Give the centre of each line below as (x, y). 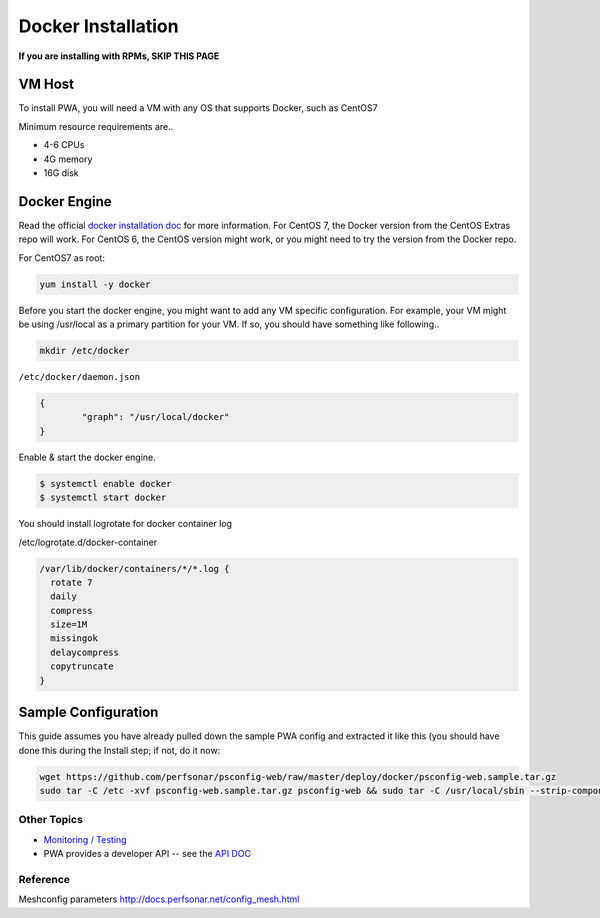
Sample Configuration (88, 712)
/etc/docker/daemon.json (79, 377)
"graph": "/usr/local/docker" (155, 417)
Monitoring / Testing (85, 839)
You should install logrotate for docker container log (125, 524)
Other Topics (51, 820)
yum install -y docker (95, 284)
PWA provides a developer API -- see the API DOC (147, 854)
